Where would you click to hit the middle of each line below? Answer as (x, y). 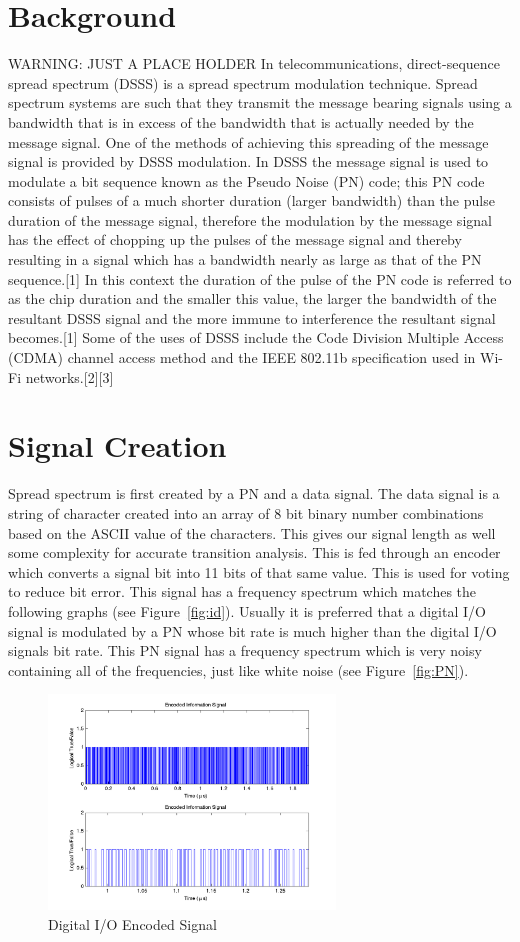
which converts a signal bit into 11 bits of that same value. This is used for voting (259, 571)
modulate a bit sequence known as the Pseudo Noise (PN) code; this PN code (246, 180)
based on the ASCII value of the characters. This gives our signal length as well (252, 532)
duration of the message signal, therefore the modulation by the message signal (250, 219)
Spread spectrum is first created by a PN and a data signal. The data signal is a (254, 493)
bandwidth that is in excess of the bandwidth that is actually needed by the (241, 121)
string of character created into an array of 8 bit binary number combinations (246, 512)
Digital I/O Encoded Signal (132, 923)
